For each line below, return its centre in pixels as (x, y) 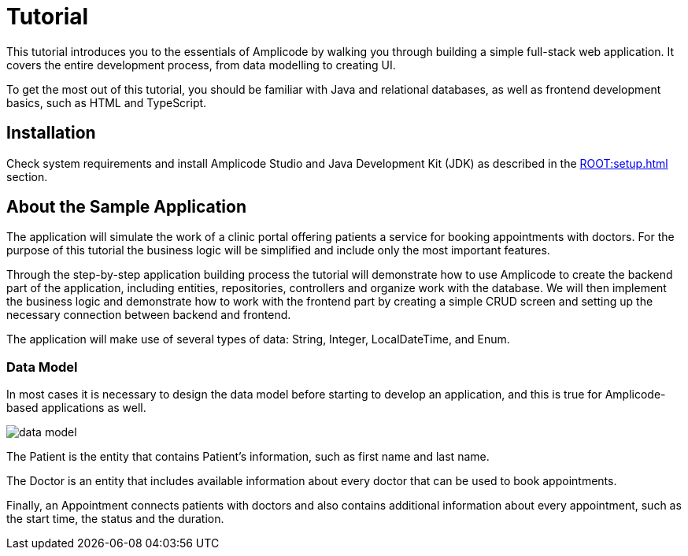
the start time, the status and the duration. (115, 519)
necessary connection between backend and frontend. (149, 315)
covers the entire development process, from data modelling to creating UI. (201, 65)
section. (27, 176)
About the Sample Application (126, 207)
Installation (51, 133)
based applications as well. (76, 408)
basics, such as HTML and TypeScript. (107, 102)
